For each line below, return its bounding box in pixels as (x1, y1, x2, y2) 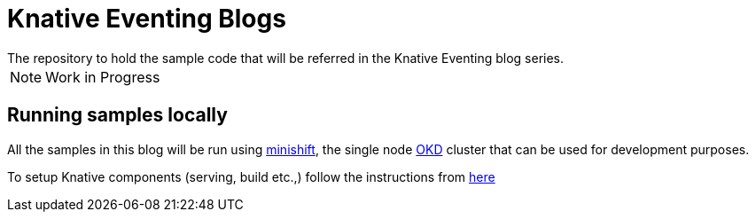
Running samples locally (7, 104, 228, 127)
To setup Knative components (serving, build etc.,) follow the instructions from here (7, 168, 495, 184)
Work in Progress (45, 67, 160, 86)
